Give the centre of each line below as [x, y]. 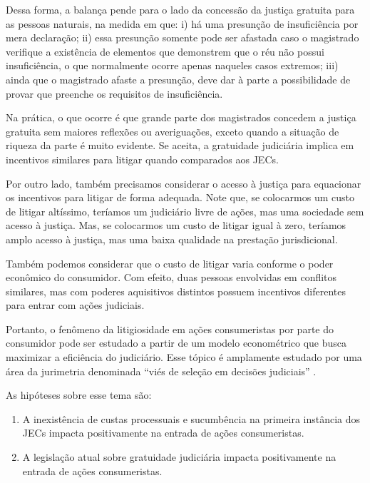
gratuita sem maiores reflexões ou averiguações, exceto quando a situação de [173, 131]
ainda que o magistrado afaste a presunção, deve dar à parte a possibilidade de [178, 79]
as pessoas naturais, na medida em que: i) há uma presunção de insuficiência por [182, 23]
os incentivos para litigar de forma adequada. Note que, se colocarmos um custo [180, 197]
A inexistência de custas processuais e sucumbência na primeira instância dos [191, 418]
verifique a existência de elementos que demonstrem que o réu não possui [165, 51]
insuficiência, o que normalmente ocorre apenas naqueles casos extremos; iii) [172, 65]
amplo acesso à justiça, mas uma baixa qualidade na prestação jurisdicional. [172, 239]
